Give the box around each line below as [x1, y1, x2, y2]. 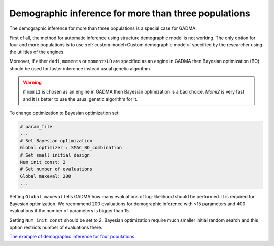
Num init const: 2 [20, 159, 66, 165]
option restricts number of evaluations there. [9, 224, 102, 230]
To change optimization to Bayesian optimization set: [9, 110, 120, 116]
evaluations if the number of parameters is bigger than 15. [9, 207, 130, 213]
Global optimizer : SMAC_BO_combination [20, 145, 122, 151]
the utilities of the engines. [9, 49, 65, 55]
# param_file [20, 124, 53, 130]
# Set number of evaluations [20, 166, 93, 172]
